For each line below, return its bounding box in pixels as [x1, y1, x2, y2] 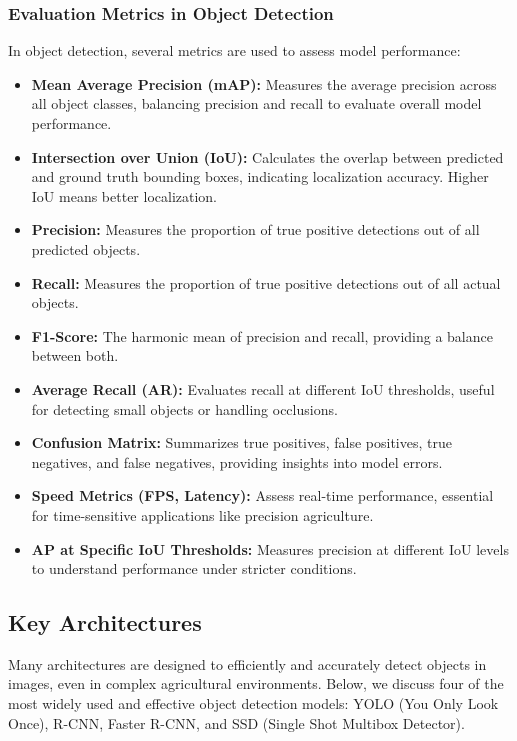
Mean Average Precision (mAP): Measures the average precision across [31, 73, 497, 94]
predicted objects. [31, 238, 141, 259]
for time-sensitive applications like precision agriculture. [31, 504, 374, 525]
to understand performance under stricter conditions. [31, 558, 357, 579]
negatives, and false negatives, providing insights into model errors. [31, 451, 443, 472]
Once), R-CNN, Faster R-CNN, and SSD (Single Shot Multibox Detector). [8, 712, 465, 733]
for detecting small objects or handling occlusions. [31, 398, 338, 419]
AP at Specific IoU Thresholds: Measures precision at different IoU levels [31, 538, 509, 559]
